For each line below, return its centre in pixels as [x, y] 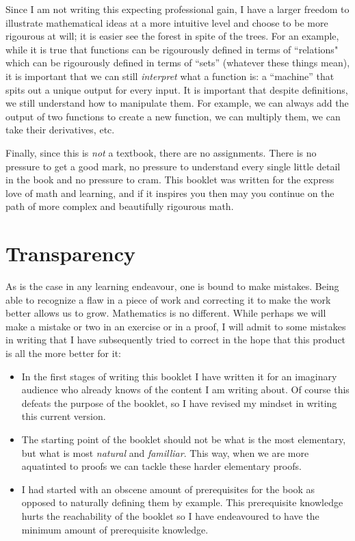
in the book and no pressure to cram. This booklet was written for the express [170, 180]
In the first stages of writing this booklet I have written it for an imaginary [179, 376]
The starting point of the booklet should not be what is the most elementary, [184, 439]
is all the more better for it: [63, 353]
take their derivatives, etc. [60, 130]
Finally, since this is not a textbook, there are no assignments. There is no [161, 152]
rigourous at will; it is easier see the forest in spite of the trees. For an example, [172, 36]
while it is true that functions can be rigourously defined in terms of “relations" [172, 49]
